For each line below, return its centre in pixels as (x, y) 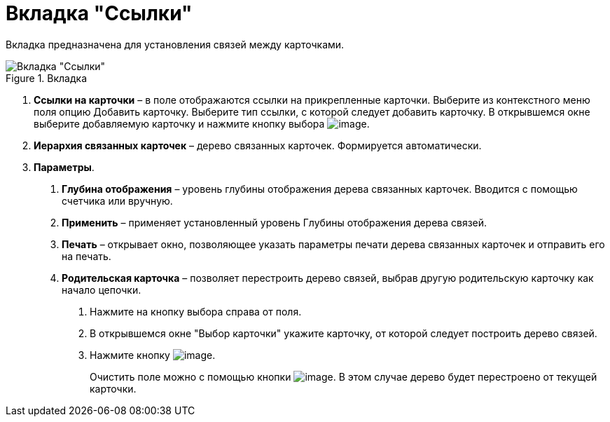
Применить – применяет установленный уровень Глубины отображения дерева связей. (275, 222)
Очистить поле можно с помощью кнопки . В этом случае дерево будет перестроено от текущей (344, 376)
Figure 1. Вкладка (47, 78)
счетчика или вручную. (117, 200)
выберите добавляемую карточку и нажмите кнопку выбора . (202, 123)
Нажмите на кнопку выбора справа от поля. (196, 311)
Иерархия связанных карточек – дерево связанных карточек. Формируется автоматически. (258, 145)
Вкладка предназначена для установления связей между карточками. (175, 44)
